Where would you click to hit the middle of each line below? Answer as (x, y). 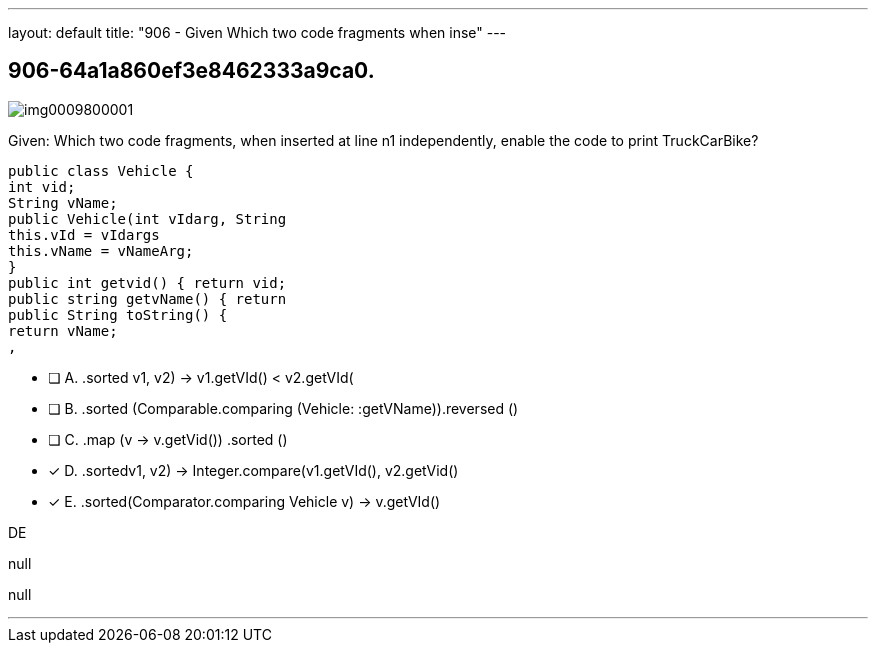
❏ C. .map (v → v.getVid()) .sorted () (168, 439)
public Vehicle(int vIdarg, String (147, 218)
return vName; (63, 330)
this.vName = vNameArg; (101, 250)
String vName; (63, 202)
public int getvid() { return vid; (147, 282)
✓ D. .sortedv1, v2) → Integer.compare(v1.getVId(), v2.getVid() (253, 470)
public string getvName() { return (147, 298)
